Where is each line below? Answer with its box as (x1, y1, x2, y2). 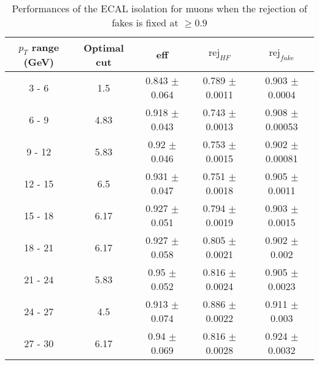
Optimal (83, 40, 124, 55)
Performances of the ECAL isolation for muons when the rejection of (12, 1, 307, 15)
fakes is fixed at (112, 15, 179, 29)
